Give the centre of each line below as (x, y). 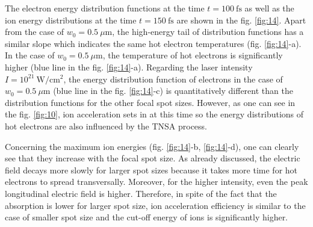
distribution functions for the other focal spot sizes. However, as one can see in (150, 102)
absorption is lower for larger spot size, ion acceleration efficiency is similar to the (155, 205)
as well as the (269, 8)
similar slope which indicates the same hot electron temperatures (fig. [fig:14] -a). (153, 43)
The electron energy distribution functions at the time (105, 8)
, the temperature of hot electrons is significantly (193, 55)
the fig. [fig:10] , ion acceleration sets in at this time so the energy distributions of (154, 114)
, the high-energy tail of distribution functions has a (208, 32)
